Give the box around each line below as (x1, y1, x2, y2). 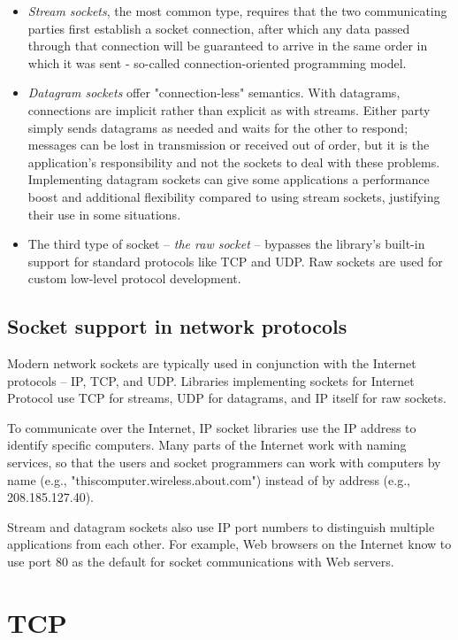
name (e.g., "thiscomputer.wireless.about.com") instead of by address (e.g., (7, 470, 410, 489)
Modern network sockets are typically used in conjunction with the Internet (7, 354, 416, 373)
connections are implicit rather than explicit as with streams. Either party (27, 100, 431, 119)
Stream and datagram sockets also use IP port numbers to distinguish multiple (7, 517, 435, 536)
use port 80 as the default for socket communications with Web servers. (7, 552, 394, 571)
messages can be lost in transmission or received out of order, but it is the (27, 135, 430, 154)
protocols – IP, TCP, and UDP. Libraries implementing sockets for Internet (7, 371, 415, 389)
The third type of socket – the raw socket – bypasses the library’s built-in (27, 235, 425, 253)
